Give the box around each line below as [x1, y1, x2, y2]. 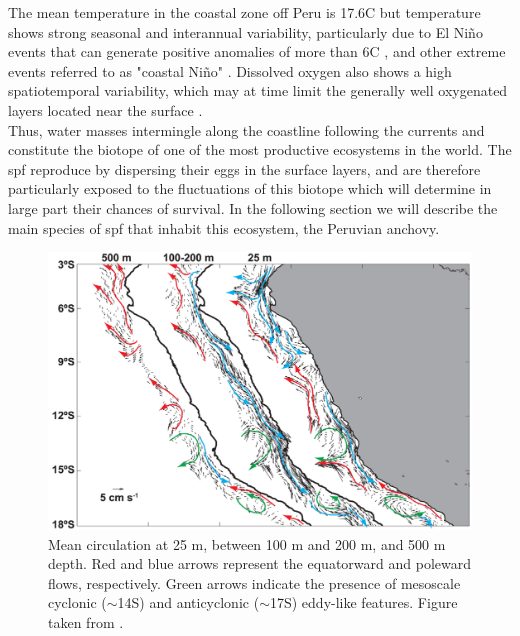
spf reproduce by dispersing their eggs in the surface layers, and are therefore [8, 158, 481, 179]
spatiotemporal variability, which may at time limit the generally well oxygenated [8, 80, 508, 101]
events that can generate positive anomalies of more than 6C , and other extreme [8, 41, 506, 62]
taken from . [48, 611, 124, 632]
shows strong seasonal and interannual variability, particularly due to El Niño [8, 21, 483, 42]
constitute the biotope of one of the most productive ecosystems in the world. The [8, 139, 512, 160]
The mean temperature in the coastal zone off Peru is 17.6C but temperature [8, 2, 481, 22]
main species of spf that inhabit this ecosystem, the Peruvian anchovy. [8, 217, 440, 238]
